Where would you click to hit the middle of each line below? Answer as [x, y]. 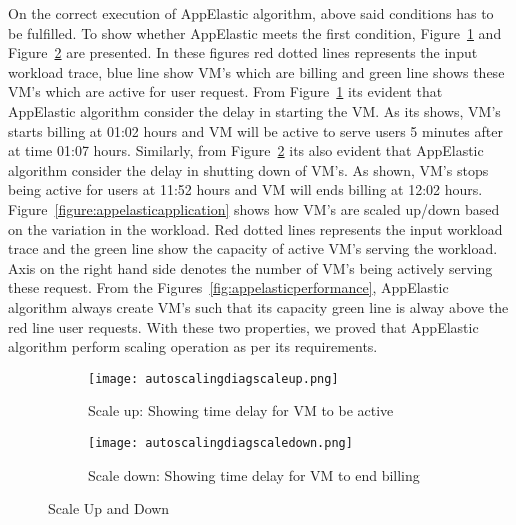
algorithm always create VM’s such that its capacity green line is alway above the [258, 306]
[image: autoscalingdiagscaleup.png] [213, 378]
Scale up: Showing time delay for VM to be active [241, 410]
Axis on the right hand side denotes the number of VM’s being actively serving [250, 267]
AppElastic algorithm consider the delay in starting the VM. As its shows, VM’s [254, 110]
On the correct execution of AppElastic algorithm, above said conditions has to [251, 13]
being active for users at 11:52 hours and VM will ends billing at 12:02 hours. [245, 189]
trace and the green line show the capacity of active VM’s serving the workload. [253, 248]
